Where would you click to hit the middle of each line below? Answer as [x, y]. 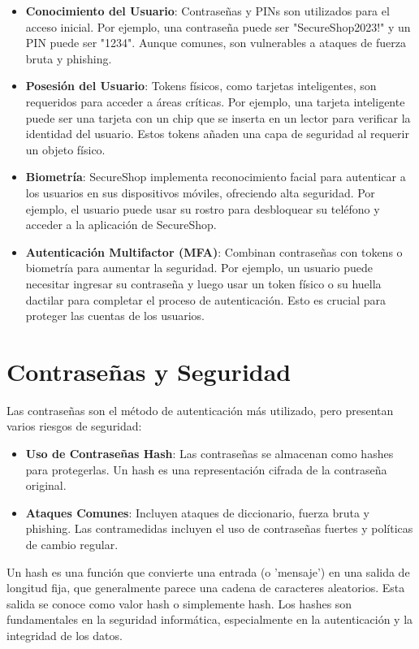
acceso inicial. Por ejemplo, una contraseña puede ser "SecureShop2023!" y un [218, 26]
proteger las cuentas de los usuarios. [115, 316]
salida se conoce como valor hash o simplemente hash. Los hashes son [179, 603]
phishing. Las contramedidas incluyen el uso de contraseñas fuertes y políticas [219, 528]
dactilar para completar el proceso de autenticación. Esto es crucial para [205, 299]
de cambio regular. [72, 544]
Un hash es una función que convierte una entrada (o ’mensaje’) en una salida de [208, 571]
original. [46, 485]
